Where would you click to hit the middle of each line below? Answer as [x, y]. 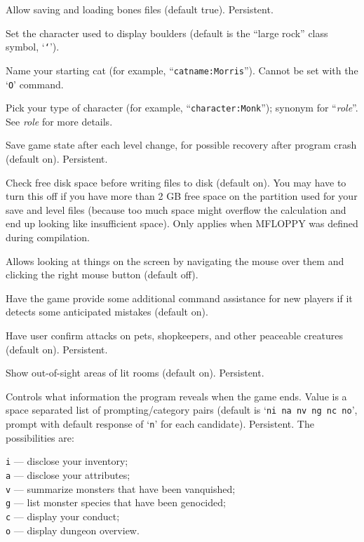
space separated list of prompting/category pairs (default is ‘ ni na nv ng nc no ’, [182, 410]
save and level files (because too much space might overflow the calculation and [176, 209]
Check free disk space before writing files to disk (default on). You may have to [176, 182]
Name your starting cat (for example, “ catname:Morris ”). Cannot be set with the [182, 70]
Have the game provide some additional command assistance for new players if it [179, 298]
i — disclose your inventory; [67, 461]
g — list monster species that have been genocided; [116, 502]
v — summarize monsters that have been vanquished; [121, 488]
